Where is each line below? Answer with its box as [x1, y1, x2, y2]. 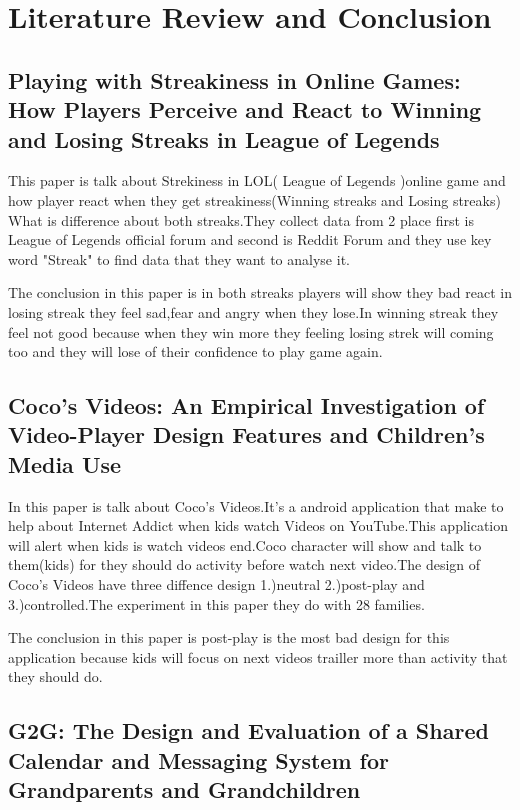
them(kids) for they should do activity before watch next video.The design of [8, 554, 481, 575]
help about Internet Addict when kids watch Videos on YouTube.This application [8, 515, 509, 536]
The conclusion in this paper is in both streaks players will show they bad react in [8, 282, 512, 303]
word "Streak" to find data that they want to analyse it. [8, 248, 350, 269]
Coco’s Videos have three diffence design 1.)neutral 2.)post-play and [8, 574, 425, 595]
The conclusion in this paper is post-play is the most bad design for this [8, 627, 450, 648]
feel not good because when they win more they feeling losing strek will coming [8, 321, 494, 342]
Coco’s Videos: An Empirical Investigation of [8, 390, 485, 421]
